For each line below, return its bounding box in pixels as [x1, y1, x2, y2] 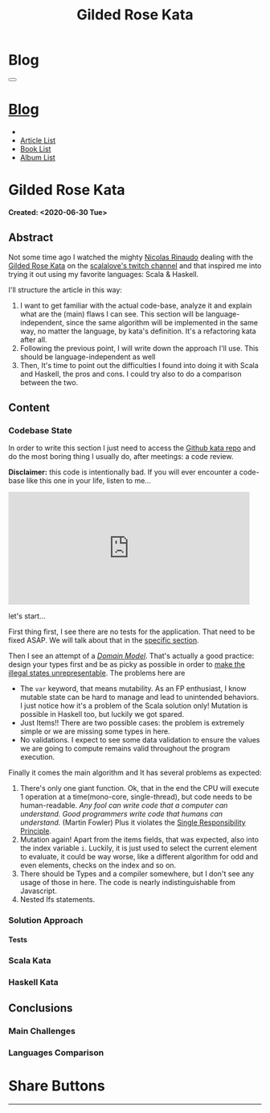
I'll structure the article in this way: [8, 284, 123, 295]
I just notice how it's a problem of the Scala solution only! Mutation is [19, 701, 248, 710]
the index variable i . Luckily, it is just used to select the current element [19, 843, 257, 853]
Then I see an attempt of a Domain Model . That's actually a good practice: [8, 651, 255, 661]
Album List [19, 152, 56, 162]
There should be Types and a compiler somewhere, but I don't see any [19, 869, 255, 879]
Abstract [8, 231, 54, 245]
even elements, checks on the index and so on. [19, 860, 177, 871]
